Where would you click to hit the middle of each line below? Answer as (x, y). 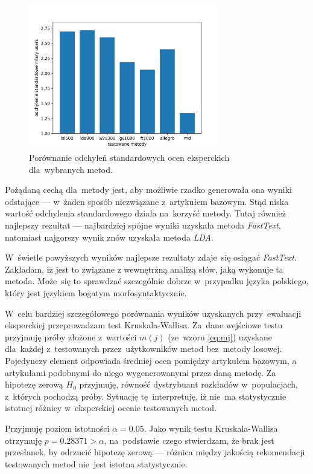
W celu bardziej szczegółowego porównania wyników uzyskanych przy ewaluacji (153, 313)
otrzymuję (24, 440)
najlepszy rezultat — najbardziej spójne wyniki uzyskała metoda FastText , (143, 225)
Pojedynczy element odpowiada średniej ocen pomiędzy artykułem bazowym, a (151, 360)
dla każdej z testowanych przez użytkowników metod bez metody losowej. (144, 349)
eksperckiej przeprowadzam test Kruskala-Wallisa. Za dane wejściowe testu (144, 325)
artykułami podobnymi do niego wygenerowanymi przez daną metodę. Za (141, 372)
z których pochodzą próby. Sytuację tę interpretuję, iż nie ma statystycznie (146, 396)
